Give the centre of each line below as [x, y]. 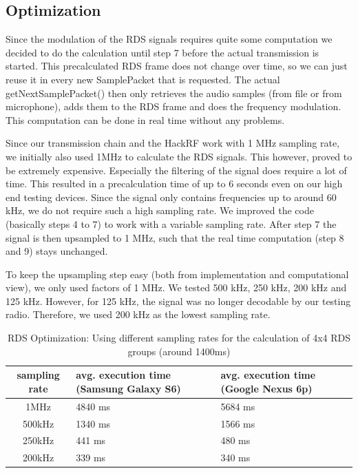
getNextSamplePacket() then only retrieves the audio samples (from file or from [174, 93]
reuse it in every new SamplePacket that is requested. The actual [143, 79]
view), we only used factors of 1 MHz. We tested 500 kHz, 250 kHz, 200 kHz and [176, 287]
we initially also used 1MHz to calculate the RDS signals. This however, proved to [179, 156]
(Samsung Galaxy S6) [128, 388]
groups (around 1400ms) [179, 351]
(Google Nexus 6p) [266, 388]
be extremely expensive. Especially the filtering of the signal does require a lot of [176, 170]
